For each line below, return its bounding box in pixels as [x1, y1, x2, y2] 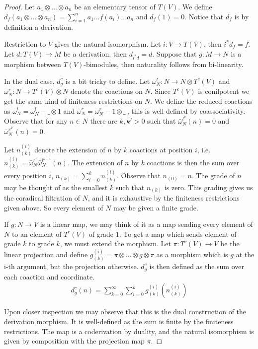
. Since [150, 86, 171, 96]
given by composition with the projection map [4, 336, 145, 346]
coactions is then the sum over [147, 157, 240, 167]
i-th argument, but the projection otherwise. [4, 261, 139, 272]
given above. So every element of [4, 202, 103, 212]
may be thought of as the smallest [4, 182, 108, 192]
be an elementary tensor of [74, 1, 156, 11]
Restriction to [4, 38, 46, 49]
